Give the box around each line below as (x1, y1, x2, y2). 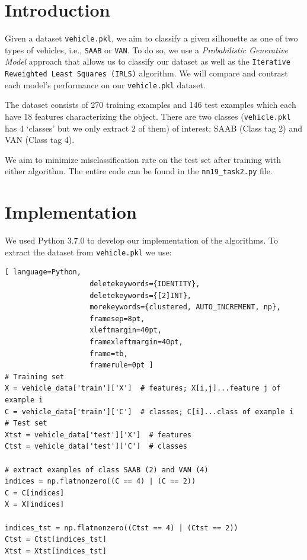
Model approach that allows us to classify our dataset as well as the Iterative (5, 55, 290, 68)
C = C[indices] (5, 488, 65, 497)
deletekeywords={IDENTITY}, (89, 280, 200, 289)
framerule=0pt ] (89, 361, 153, 370)
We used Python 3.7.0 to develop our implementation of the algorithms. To (5, 234, 278, 247)
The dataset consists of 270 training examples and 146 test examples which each (5, 98, 296, 111)
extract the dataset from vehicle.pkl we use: (5, 245, 172, 258)
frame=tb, (89, 349, 128, 358)
